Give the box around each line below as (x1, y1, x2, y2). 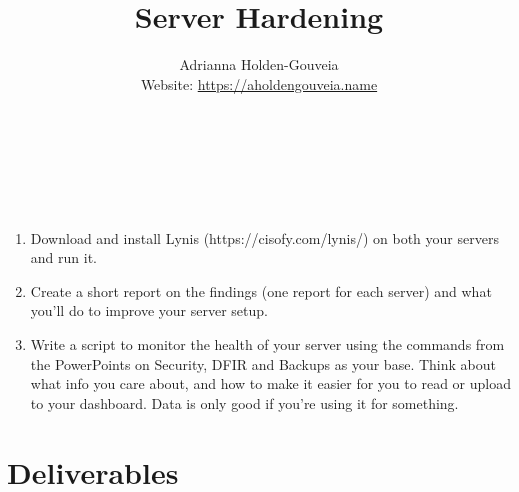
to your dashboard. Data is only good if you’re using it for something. (30, 392, 459, 413)
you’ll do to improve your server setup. (30, 300, 268, 321)
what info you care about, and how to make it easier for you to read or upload (30, 373, 511, 394)
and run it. (30, 247, 97, 268)
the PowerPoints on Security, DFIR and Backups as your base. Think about (30, 353, 496, 374)
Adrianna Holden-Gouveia (179, 54, 339, 75)
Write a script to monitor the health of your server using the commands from (30, 334, 505, 355)
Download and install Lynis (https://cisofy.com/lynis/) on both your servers (30, 227, 499, 248)
